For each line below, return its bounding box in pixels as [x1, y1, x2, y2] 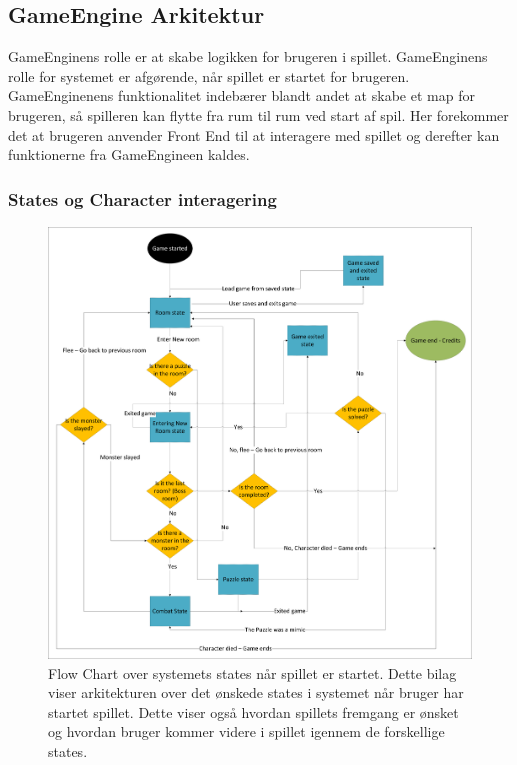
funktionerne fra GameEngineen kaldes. [8, 144, 250, 165]
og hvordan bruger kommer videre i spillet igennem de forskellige [48, 721, 445, 742]
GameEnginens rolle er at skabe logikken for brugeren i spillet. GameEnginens [8, 46, 488, 67]
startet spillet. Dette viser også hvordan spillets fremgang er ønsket [48, 701, 459, 722]
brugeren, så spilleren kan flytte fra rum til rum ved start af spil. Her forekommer [8, 104, 509, 125]
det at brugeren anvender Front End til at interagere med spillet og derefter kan [8, 124, 500, 145]
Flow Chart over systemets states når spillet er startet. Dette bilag [48, 662, 457, 683]
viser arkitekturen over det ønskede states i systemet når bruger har [48, 682, 464, 703]
